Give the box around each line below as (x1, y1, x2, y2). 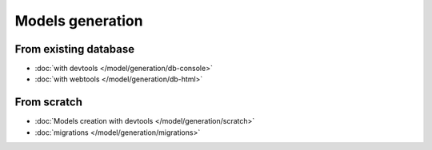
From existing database (14, 42, 135, 56)
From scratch (14, 96, 83, 109)
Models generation (14, 12, 143, 30)
